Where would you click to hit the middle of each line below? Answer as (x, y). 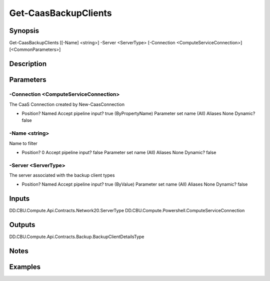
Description (28, 64)
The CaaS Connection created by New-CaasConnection (67, 104)
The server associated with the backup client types (62, 175)
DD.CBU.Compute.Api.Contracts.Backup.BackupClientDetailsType (77, 237)
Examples (25, 267)
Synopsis (24, 31)
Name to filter (23, 143)
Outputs (22, 225)
